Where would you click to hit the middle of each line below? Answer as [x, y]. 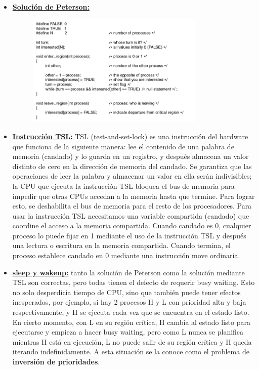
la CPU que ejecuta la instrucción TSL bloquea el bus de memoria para [123, 186]
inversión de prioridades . [56, 362]
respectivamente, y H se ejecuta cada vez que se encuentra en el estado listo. [131, 312]
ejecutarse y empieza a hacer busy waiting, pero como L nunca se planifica [128, 332]
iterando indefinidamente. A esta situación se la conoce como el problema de [131, 352]
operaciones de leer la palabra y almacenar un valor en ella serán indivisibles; [132, 176]
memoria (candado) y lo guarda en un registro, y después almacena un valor [131, 156]
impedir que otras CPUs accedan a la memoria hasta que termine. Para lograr [134, 196]
